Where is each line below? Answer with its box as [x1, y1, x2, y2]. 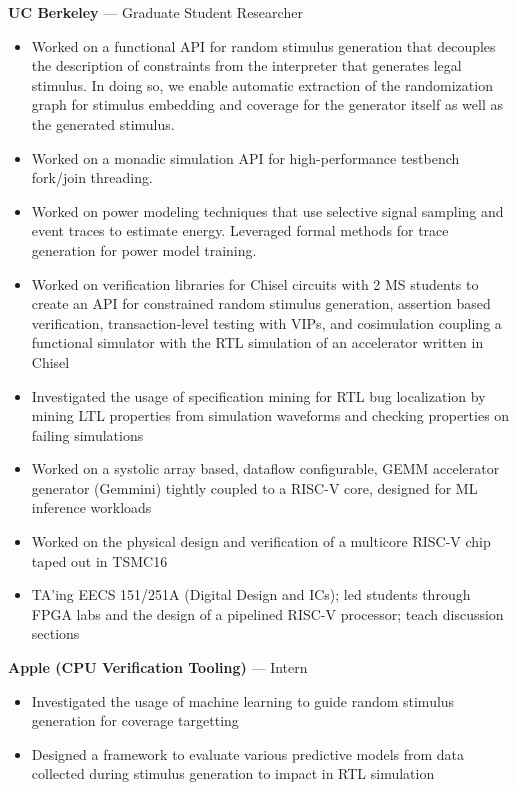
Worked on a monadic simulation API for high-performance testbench [31, 147, 460, 168]
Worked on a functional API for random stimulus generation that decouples [31, 35, 496, 56]
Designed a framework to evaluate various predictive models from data [31, 743, 465, 764]
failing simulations [31, 424, 144, 445]
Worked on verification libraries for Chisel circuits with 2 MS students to [31, 273, 479, 294]
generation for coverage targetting [31, 710, 239, 731]
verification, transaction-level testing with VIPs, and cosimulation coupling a [31, 312, 502, 333]
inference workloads [31, 497, 152, 518]
